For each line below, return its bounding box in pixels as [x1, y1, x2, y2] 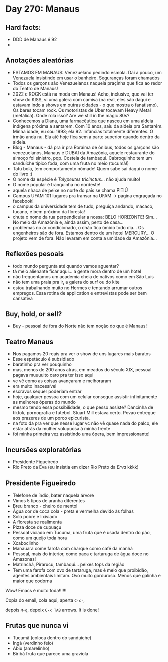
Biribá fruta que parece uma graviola [12, 650, 89, 656]
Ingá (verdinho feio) [12, 640, 54, 646]
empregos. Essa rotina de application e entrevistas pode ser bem [12, 290, 147, 296]
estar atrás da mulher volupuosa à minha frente [12, 426, 111, 432]
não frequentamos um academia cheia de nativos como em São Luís [12, 273, 154, 279]
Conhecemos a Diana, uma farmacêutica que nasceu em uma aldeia [12, 118, 154, 124]
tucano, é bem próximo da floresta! [12, 208, 85, 214]
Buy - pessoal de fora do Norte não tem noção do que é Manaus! [12, 323, 147, 329]
